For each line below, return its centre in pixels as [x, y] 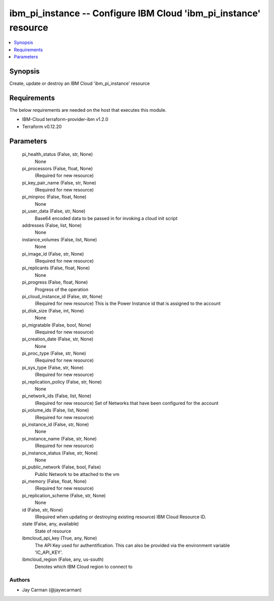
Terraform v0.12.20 [42, 126]
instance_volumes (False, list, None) [60, 239]
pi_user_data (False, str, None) [54, 211]
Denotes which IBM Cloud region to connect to [84, 566]
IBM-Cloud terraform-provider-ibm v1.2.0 [65, 119]
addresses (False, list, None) [52, 226]
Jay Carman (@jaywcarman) [52, 590]
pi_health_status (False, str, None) [58, 154]
